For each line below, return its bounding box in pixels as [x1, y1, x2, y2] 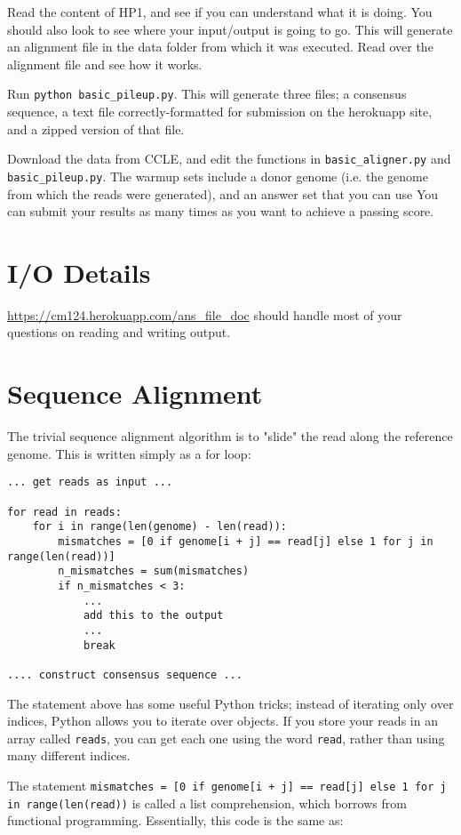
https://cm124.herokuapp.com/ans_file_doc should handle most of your [7, 305, 402, 324]
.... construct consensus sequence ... [7, 668, 242, 681]
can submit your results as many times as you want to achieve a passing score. [7, 202, 434, 221]
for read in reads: [7, 505, 122, 518]
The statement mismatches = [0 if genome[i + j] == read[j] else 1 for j [7, 775, 447, 794]
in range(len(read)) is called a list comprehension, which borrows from [7, 793, 407, 812]
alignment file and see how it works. [7, 54, 203, 73]
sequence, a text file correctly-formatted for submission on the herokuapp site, [7, 102, 433, 121]
